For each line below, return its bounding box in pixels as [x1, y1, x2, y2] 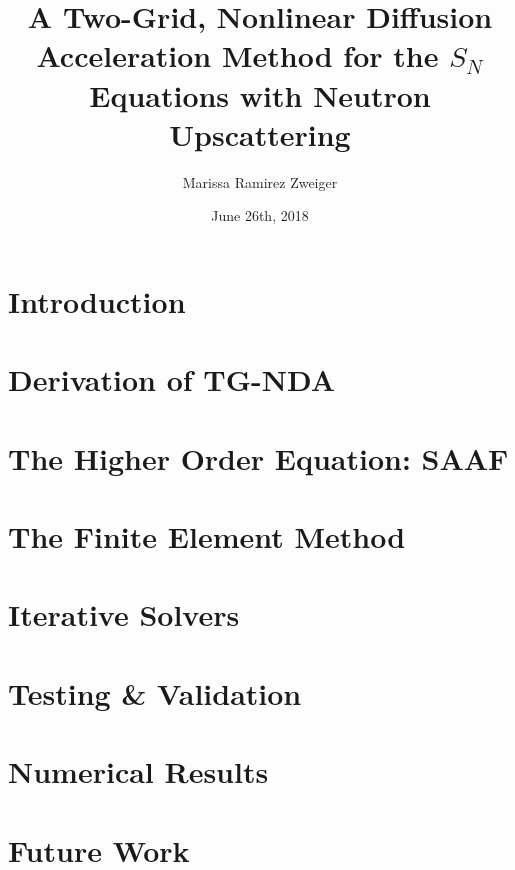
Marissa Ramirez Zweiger [182, 171, 338, 192]
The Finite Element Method [8, 516, 406, 556]
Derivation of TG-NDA [8, 359, 336, 400]
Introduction [8, 280, 186, 321]
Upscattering [169, 113, 351, 154]
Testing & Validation [8, 672, 302, 713]
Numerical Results [8, 751, 269, 792]
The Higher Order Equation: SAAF [8, 437, 509, 478]
